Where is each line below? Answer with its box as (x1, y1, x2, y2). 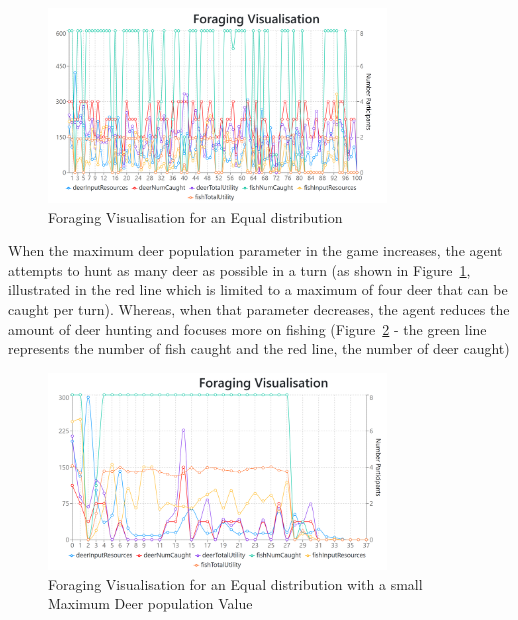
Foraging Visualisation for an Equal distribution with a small (48, 573, 423, 594)
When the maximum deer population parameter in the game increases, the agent (8, 240, 503, 261)
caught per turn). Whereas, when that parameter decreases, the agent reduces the (8, 299, 510, 320)
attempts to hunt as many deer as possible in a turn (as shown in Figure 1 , (8, 259, 471, 280)
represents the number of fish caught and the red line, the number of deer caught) (8, 338, 510, 359)
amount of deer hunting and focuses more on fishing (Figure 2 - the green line (8, 318, 487, 339)
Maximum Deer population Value (48, 593, 253, 614)
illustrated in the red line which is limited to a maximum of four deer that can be (8, 279, 508, 300)
